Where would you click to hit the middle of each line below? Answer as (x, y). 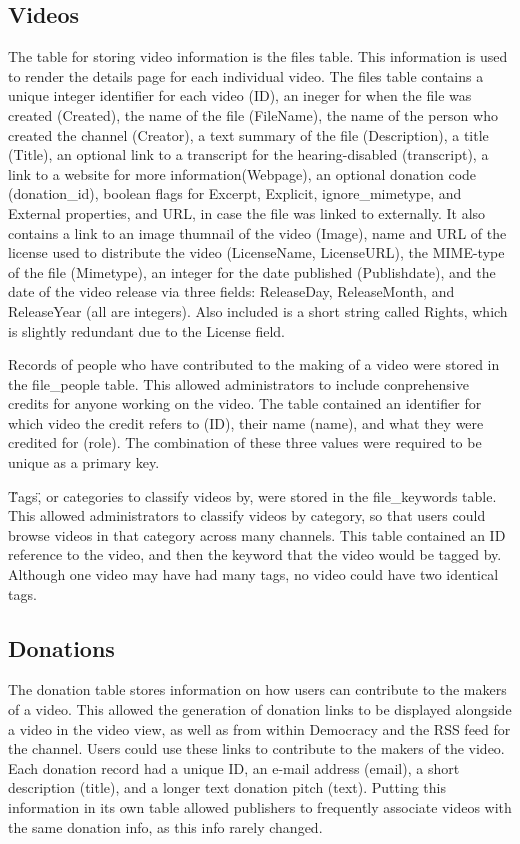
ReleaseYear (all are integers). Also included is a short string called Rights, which (258, 310)
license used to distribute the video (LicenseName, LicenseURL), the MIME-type (256, 252)
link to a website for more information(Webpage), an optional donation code (242, 173)
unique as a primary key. (84, 462)
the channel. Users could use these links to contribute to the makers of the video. (256, 748)
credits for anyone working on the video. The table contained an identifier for (245, 403)
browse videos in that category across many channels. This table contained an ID (257, 534)
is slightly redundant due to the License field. (146, 330)
